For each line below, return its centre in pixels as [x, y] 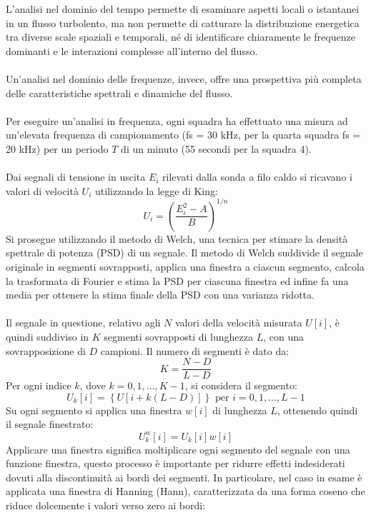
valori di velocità [42, 190]
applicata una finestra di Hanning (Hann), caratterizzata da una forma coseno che [185, 491]
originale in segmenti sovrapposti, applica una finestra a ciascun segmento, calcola [185, 266]
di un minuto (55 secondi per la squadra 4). [216, 148]
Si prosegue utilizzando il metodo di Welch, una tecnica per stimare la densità [177, 238]
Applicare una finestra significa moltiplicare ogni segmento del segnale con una [178, 449]
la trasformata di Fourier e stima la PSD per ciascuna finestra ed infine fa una [177, 280]
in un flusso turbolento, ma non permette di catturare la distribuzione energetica [183, 22]
